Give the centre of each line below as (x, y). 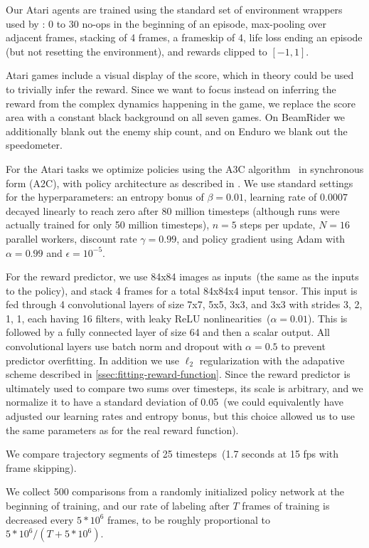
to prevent (303, 346)
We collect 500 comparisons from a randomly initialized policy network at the (175, 491)
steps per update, (278, 225)
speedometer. (34, 145)
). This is (327, 318)
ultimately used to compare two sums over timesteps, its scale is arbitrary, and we (184, 388)
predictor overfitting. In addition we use (93, 360)
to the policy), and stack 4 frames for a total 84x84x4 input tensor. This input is (182, 290)
